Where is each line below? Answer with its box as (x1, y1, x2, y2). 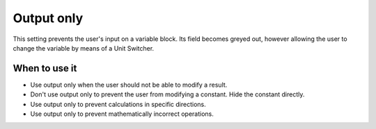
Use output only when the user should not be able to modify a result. (30, 80, 228, 89)
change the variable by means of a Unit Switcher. (13, 44, 155, 52)
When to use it (13, 62, 77, 74)
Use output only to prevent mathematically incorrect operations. (30, 110, 214, 118)
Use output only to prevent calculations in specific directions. (30, 100, 206, 108)
